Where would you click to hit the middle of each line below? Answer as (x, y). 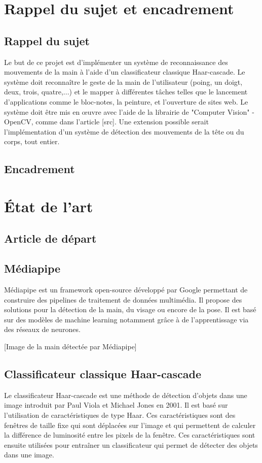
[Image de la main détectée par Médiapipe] (70, 346)
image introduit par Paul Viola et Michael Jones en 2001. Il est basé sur (116, 405)
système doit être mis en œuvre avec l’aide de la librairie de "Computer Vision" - (129, 111)
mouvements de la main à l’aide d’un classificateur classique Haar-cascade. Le (125, 72)
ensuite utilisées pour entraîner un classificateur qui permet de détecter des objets (131, 444)
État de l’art (49, 206)
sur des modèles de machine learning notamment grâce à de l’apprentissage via (126, 319)
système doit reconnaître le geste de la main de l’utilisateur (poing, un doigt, (123, 81)
